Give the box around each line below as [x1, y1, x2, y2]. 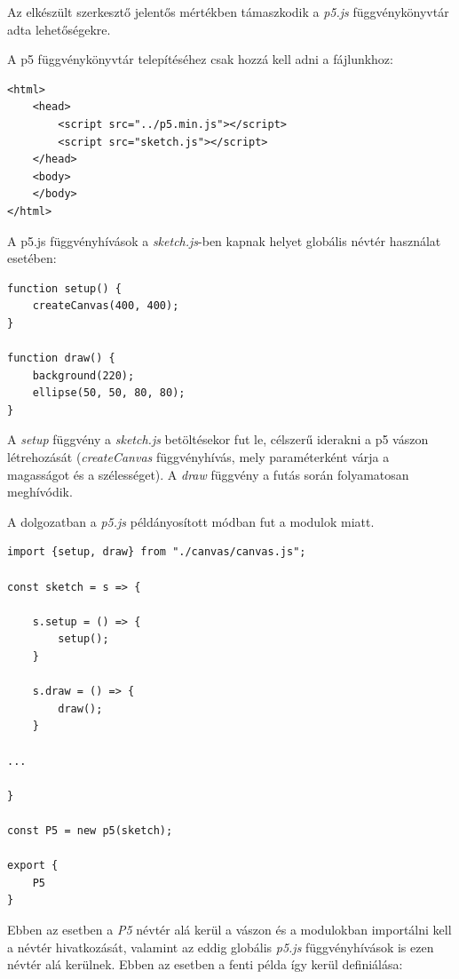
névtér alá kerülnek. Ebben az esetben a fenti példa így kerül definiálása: [7, 955, 403, 974]
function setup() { [7, 282, 122, 295]
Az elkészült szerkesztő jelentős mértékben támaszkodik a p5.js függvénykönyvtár [7, 3, 449, 20]
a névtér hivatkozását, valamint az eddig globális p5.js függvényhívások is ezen [7, 937, 434, 956]
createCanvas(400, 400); [32, 299, 179, 313]
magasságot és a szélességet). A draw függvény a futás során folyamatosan [7, 465, 409, 483]
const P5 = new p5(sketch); [7, 824, 173, 837]
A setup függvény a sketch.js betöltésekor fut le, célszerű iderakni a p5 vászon [7, 430, 429, 449]
